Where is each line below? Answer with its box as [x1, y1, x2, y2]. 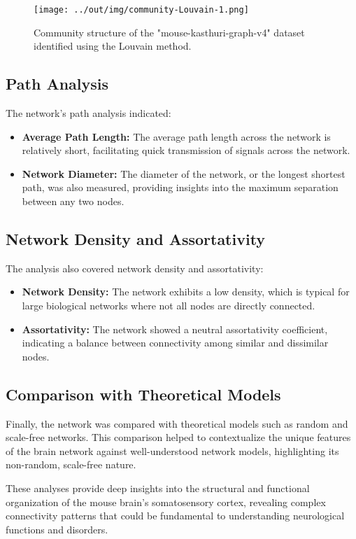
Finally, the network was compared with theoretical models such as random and [6, 416, 348, 430]
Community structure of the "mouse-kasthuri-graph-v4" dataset [34, 24, 305, 39]
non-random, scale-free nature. [6, 457, 136, 472]
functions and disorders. [6, 521, 108, 536]
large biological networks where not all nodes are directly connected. [22, 298, 315, 312]
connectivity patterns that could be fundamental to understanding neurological [6, 508, 345, 523]
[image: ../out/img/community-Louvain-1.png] [34, 5, 249, 15]
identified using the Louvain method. [34, 38, 192, 53]
